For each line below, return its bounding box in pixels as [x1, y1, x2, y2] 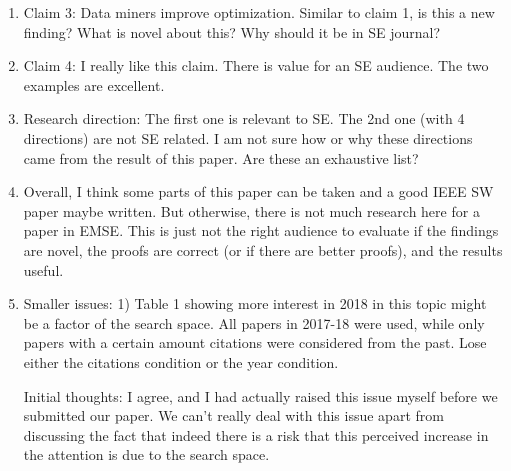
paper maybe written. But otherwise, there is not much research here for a [23, 200, 480, 221]
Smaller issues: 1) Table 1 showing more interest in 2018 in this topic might [23, 293, 487, 314]
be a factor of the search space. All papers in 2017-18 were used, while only [23, 312, 485, 333]
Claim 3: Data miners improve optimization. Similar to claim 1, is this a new [23, 2, 495, 22]
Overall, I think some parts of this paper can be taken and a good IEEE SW [23, 181, 494, 202]
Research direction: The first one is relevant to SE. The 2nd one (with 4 [23, 108, 465, 129]
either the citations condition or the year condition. [23, 351, 339, 372]
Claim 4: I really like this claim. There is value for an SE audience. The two [23, 55, 489, 76]
